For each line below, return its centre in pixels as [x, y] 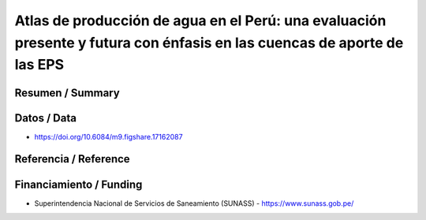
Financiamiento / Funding [78, 184]
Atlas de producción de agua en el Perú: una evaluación [200, 21]
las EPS [39, 65]
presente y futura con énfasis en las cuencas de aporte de [209, 43]
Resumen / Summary [67, 93]
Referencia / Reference [72, 159]
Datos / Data [45, 118]
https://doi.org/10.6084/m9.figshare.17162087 [108, 136]
